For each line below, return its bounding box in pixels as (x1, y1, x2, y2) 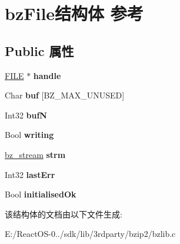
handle (33, 69, 61, 81)
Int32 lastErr (5, 168, 55, 180)
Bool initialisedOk (5, 188, 76, 200)
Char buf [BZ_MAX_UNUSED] (5, 89, 125, 101)
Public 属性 (5, 41, 74, 60)
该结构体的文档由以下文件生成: (5, 207, 122, 220)
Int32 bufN (5, 108, 47, 121)
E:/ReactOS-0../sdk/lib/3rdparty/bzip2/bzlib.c (5, 227, 176, 240)
